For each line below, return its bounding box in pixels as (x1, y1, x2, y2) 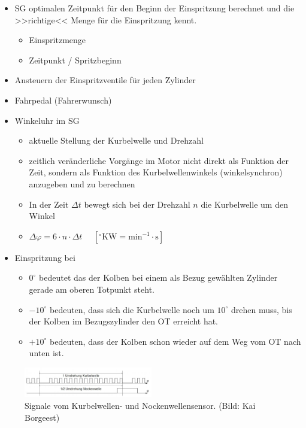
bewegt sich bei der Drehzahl (84, 198, 190, 210)
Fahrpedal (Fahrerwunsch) (14, 93, 112, 106)
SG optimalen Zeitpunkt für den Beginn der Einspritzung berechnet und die (14, 2, 295, 14)
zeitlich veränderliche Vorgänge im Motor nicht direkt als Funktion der (29, 154, 289, 166)
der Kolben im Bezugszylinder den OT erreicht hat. (29, 315, 219, 327)
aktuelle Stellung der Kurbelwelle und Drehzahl (29, 134, 204, 147)
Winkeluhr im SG (14, 114, 80, 126)
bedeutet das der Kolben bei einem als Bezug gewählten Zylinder (39, 271, 278, 284)
